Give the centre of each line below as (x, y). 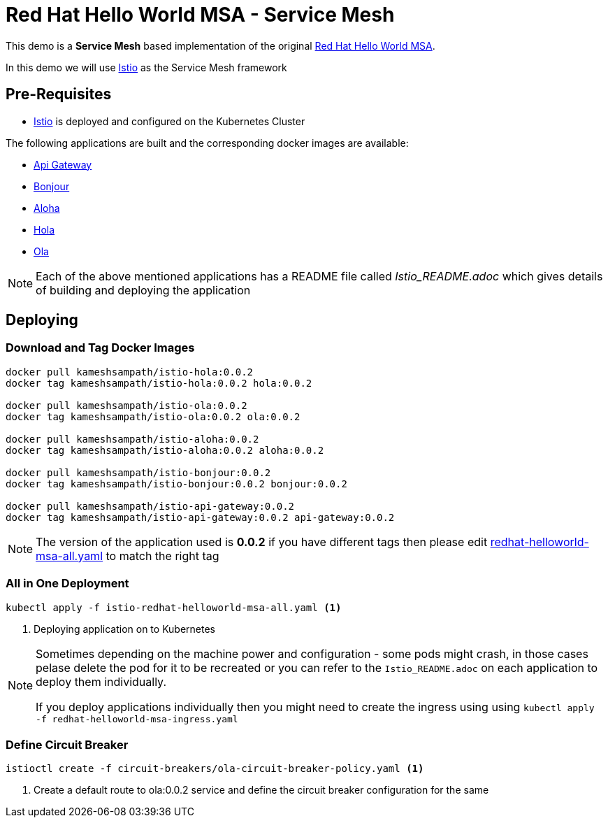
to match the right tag (162, 556)
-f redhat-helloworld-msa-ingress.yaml (137, 719)
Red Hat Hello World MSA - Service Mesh (200, 15)
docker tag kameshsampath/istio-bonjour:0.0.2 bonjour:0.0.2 (176, 484)
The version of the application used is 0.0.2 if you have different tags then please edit (262, 542)
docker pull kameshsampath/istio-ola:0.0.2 (126, 405)
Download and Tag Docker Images (100, 348)
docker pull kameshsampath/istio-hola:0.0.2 (130, 372)
